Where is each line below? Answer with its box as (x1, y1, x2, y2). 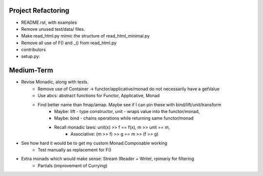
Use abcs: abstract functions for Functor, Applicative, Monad (38, 93, 160, 98)
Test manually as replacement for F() (38, 147, 112, 153)
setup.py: (21, 54, 40, 59)
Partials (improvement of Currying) (38, 162, 108, 168)
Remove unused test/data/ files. (21, 26, 85, 32)
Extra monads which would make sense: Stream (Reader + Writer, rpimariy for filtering (21, 156, 194, 162)
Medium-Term (9, 66, 54, 75)
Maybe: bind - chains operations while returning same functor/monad (54, 115, 194, 121)
